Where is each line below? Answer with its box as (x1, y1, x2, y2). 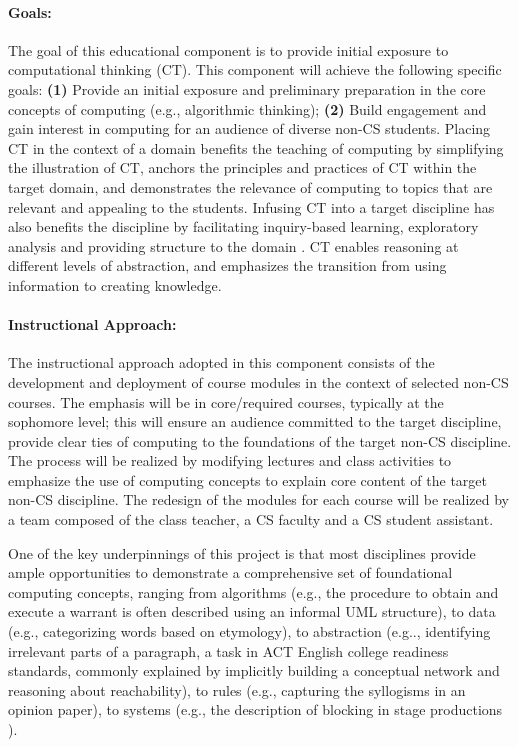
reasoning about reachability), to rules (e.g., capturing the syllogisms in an (8, 679, 466, 700)
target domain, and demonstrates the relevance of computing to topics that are (8, 176, 493, 197)
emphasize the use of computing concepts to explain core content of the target (8, 469, 487, 490)
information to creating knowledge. (8, 274, 222, 295)
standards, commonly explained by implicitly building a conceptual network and (8, 660, 500, 681)
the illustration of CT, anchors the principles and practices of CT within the (8, 157, 477, 178)
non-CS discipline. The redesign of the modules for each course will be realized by (8, 489, 509, 510)
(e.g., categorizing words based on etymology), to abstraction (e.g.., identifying (8, 621, 491, 642)
